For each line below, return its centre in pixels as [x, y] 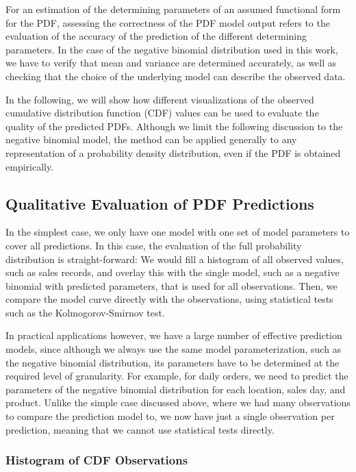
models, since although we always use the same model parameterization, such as [174, 349]
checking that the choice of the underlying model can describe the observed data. [176, 76]
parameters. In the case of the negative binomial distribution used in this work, [172, 49]
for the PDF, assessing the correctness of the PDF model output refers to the [168, 22]
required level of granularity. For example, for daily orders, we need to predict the [177, 376]
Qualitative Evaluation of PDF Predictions [160, 203]
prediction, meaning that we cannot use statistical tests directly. [140, 429]
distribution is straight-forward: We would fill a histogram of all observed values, [175, 259]
